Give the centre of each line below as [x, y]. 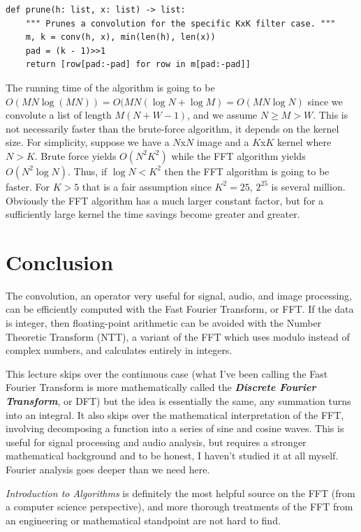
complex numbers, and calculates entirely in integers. [119, 350]
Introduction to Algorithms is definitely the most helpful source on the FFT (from [180, 493]
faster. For [28, 186]
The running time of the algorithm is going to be [110, 87]
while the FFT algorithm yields [238, 155]
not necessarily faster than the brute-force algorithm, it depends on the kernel [172, 128]
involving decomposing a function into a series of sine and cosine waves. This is [175, 428]
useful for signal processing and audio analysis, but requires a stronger [156, 442]
